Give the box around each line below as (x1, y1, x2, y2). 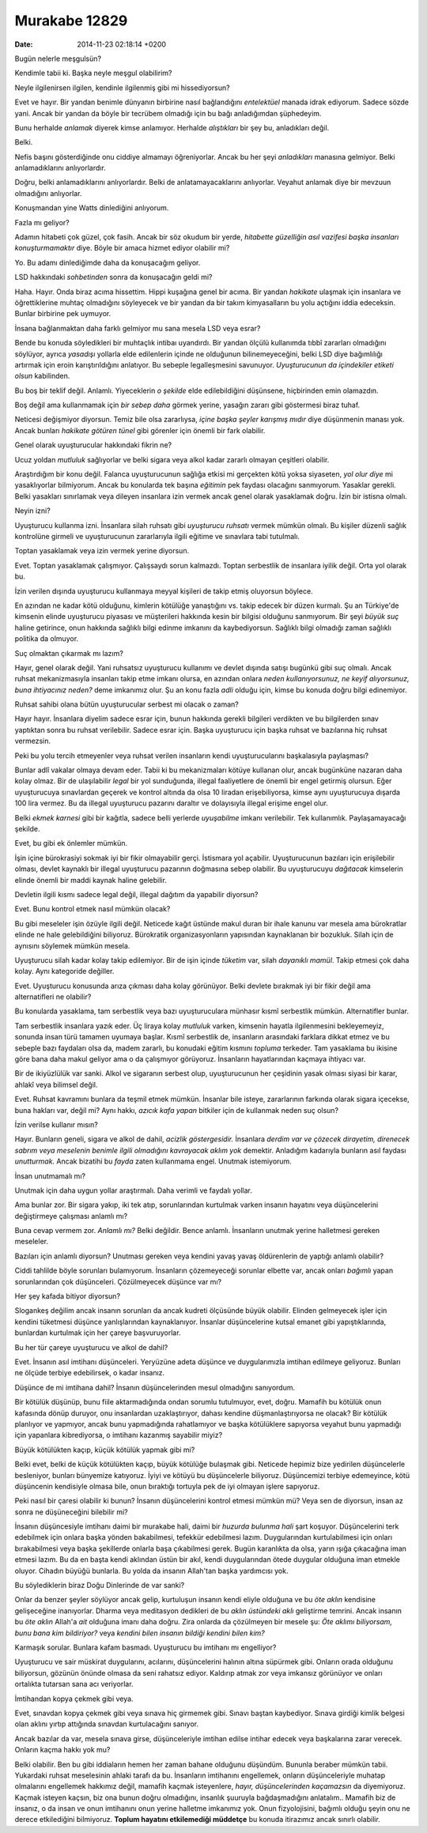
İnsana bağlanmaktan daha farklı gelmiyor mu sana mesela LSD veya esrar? (14, 323, 261, 333)
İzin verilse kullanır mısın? (14, 1119, 98, 1130)
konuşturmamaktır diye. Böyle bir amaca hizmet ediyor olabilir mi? (14, 243, 230, 253)
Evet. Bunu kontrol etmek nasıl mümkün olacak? (14, 904, 171, 914)
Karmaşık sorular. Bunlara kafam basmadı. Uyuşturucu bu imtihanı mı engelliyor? (14, 1643, 277, 1652)
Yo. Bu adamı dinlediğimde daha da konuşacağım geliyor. (14, 258, 201, 267)
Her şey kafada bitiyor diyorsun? (14, 1292, 121, 1301)
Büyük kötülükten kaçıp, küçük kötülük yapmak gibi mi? (14, 1445, 195, 1454)
